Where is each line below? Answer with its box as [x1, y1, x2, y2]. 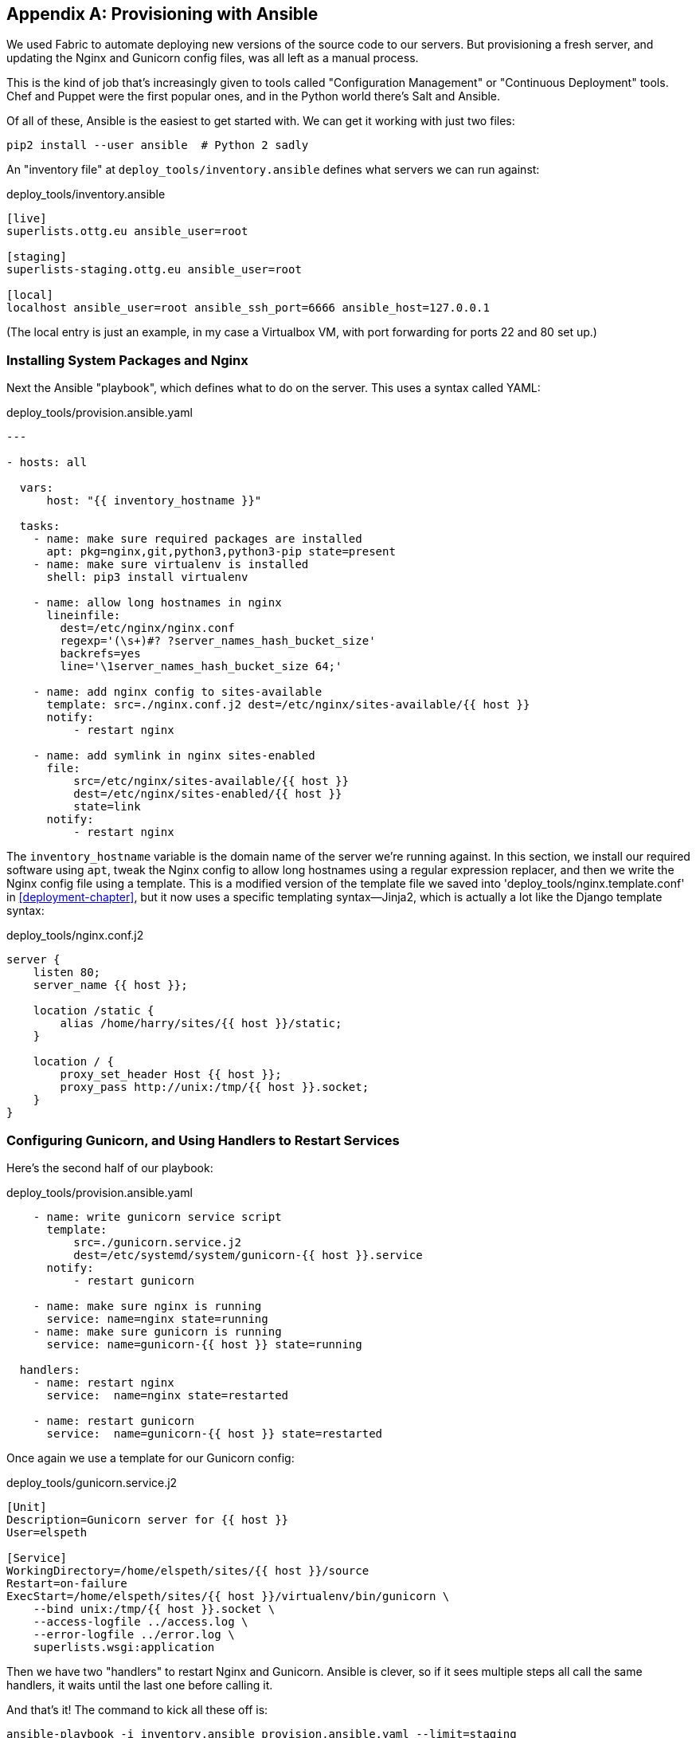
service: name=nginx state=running [46, 1312, 268, 1325]
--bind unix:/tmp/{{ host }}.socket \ [33, 1602, 276, 1615]
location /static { [33, 1004, 154, 1018]
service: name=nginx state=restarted [46, 1388, 289, 1402]
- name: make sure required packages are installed [33, 532, 362, 546]
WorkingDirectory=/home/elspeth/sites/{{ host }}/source [6, 1563, 370, 1577]
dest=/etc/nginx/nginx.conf [60, 622, 235, 635]
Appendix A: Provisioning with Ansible [6, 4, 319, 24]
